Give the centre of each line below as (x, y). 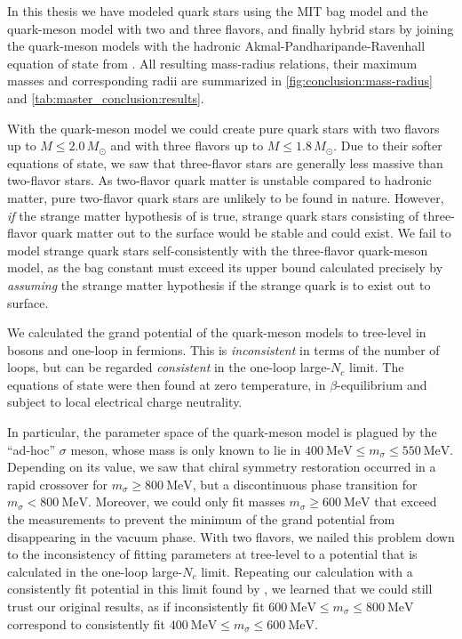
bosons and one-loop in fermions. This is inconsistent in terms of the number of (223, 349)
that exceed (406, 501)
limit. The (376, 367)
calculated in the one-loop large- (95, 571)
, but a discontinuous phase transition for (305, 484)
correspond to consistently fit (87, 623)
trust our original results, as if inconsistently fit (136, 606)
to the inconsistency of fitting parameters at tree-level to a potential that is (212, 554)
